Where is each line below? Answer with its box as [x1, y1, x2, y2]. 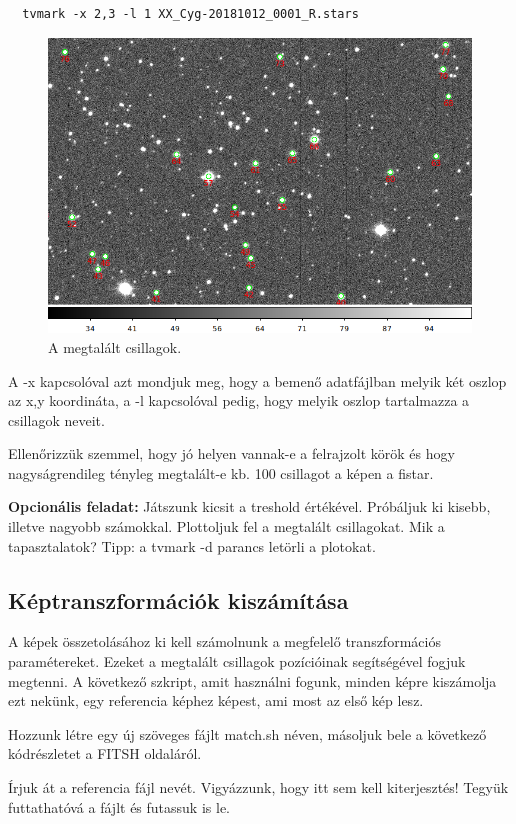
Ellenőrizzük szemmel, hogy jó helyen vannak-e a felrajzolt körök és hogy [8, 443, 455, 464]
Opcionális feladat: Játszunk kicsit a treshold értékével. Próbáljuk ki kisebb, [8, 496, 491, 517]
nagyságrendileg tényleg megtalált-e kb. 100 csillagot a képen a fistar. [8, 462, 434, 483]
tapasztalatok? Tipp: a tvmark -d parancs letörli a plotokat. [8, 535, 376, 556]
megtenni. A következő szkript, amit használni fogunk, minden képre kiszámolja [8, 670, 497, 691]
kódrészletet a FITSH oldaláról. [8, 743, 202, 764]
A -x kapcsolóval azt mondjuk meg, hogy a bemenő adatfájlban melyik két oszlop [8, 370, 507, 391]
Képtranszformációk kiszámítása [8, 584, 349, 615]
